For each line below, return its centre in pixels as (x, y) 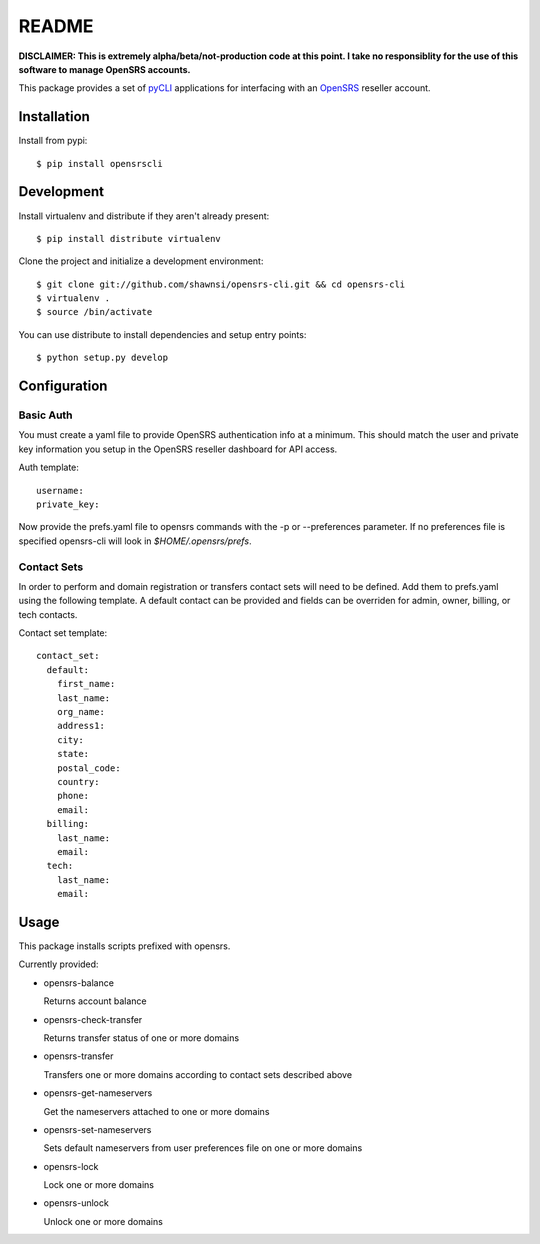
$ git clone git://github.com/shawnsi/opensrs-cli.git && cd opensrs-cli (221, 284)
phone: (73, 796)
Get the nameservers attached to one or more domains (156, 1111)
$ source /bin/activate (94, 312)
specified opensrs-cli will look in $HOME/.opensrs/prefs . (135, 541)
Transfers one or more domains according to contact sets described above (198, 1074)
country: (78, 781)
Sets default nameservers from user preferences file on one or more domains (203, 1148)
